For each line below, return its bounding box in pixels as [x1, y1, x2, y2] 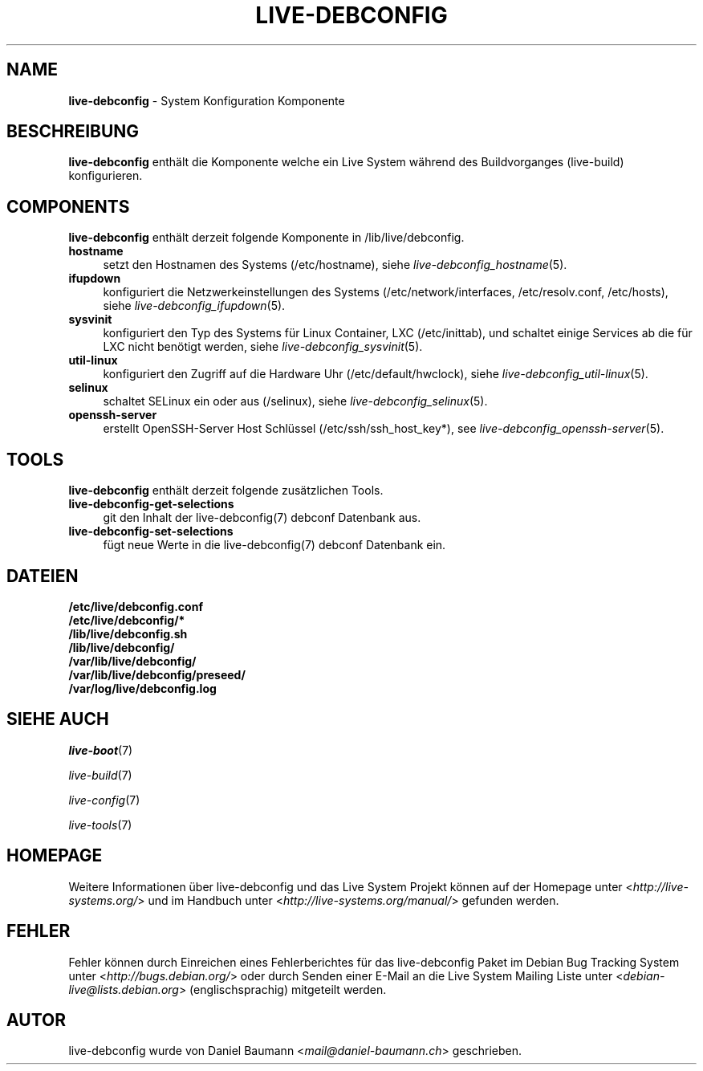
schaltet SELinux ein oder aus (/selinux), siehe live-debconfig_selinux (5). [103, 394, 488, 409]
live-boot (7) [68, 743, 133, 757]
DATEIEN [6, 565, 79, 586]
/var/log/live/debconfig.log [68, 681, 217, 695]
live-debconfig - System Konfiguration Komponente [68, 93, 345, 108]
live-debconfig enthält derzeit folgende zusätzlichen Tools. [68, 483, 384, 498]
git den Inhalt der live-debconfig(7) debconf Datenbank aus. [103, 511, 421, 525]
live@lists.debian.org [68, 982, 179, 996]
